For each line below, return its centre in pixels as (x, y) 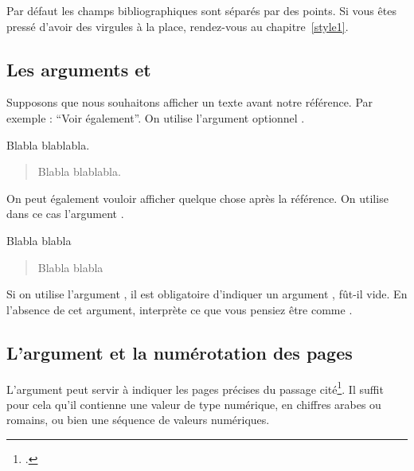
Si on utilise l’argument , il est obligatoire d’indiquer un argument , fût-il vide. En (207, 294)
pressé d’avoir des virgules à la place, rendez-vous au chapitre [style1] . (178, 26)
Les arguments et (79, 69)
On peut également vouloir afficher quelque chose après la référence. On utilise (197, 198)
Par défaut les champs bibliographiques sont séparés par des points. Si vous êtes (201, 10)
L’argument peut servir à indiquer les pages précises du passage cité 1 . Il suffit (195, 387)
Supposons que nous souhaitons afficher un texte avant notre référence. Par (190, 102)
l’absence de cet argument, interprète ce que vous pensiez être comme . (180, 309)
